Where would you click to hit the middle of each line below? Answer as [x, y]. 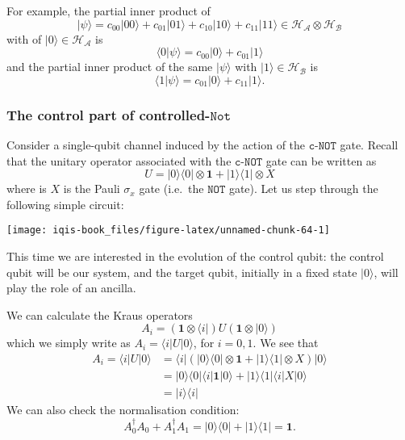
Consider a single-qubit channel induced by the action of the [156, 145]
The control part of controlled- [109, 114]
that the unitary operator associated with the [119, 160]
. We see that [286, 343]
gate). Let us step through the [303, 189]
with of [24, 38]
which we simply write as [69, 343]
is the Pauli [92, 189]
